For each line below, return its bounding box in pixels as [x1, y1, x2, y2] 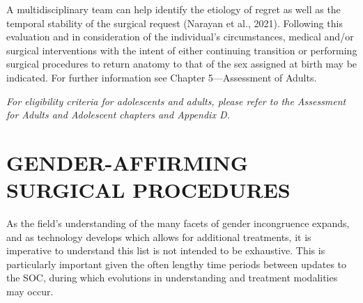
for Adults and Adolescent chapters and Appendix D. [6, 107, 230, 122]
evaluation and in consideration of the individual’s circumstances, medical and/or [6, 29, 354, 44]
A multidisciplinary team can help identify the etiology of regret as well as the [6, 2, 341, 16]
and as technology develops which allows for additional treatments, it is [6, 229, 311, 244]
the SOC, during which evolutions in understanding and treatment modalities [6, 270, 338, 285]
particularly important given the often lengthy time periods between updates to [6, 256, 347, 271]
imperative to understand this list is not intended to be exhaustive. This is [6, 243, 325, 258]
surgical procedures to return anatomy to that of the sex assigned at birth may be [6, 56, 357, 71]
